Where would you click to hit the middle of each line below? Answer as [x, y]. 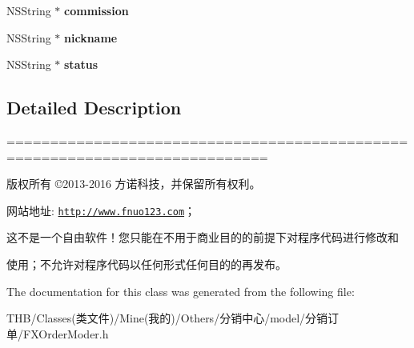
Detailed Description [94, 108]
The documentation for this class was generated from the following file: [181, 291]
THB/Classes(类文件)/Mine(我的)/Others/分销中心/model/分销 [167, 318]
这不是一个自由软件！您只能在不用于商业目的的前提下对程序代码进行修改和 [203, 237]
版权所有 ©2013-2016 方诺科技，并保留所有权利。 [134, 184]
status [81, 64]
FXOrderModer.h [66, 333]
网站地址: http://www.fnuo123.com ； [101, 210]
